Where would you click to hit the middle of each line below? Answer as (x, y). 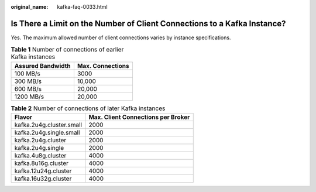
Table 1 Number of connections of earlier (67, 50)
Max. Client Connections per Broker (139, 117)
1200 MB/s (29, 97)
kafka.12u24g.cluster (43, 171)
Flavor (23, 117)
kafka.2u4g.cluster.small (48, 125)
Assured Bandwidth (42, 66)
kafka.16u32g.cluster (43, 179)
